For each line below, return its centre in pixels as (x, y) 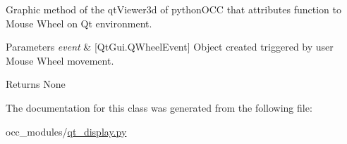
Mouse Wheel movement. (60, 60)
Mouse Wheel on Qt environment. (79, 23)
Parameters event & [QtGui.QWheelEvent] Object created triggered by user (170, 47)
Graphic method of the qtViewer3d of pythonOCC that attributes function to (173, 9)
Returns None (36, 84)
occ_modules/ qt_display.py (66, 131)
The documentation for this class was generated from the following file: (159, 107)
